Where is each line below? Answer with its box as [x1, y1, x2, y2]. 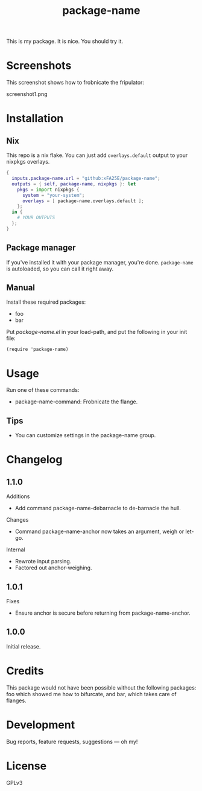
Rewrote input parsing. [14, 558, 72, 565]
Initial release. [6, 642, 41, 650]
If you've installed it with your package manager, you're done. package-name [6, 258, 194, 266]
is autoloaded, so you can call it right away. [6, 265, 113, 272]
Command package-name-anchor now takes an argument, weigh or [14, 528, 185, 535]
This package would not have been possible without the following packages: [6, 684, 197, 691]
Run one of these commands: [6, 386, 80, 394]
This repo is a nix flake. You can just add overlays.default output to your [6, 152, 188, 159]
